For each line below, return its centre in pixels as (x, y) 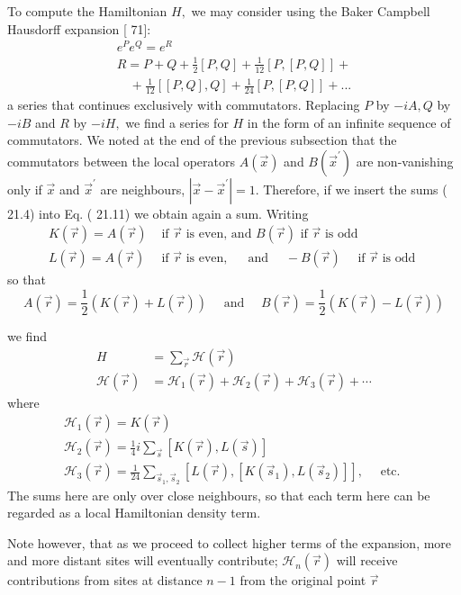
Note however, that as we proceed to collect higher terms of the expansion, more (230, 542)
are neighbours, (143, 189)
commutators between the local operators (122, 161)
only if (25, 189)
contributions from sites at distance (105, 580)
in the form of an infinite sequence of (349, 122)
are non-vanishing (405, 161)
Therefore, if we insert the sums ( (355, 189)
